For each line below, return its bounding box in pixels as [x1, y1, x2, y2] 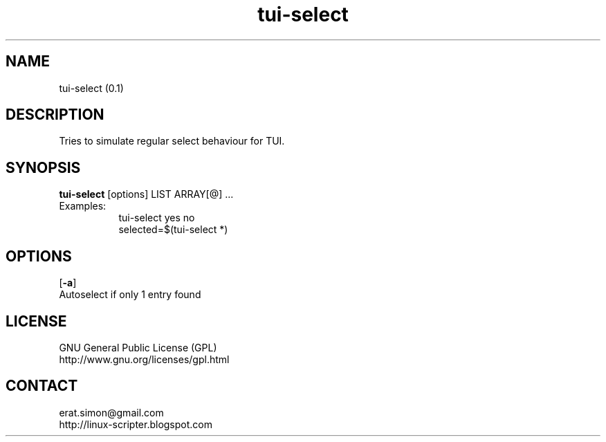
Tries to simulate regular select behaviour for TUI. [59, 135, 285, 147]
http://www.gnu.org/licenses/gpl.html [59, 353, 230, 365]
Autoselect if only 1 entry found [59, 288, 201, 301]
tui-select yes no [118, 212, 195, 224]
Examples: [59, 200, 107, 212]
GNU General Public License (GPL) [59, 341, 217, 353]
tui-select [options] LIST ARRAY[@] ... [59, 188, 234, 201]
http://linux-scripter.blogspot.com [59, 418, 212, 430]
